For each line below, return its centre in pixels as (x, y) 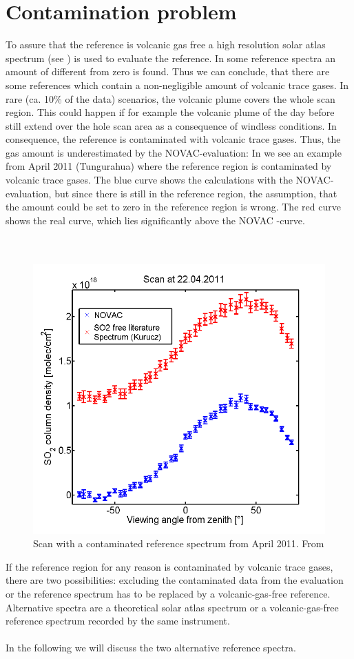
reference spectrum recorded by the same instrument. (118, 621)
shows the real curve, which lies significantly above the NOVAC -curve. (155, 220)
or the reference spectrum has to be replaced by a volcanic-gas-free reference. (168, 593)
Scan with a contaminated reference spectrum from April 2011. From (179, 543)
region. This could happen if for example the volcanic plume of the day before (170, 112)
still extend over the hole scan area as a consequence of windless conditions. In (171, 125)
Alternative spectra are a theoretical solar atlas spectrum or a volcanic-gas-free (172, 607)
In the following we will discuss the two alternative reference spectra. (151, 648)
